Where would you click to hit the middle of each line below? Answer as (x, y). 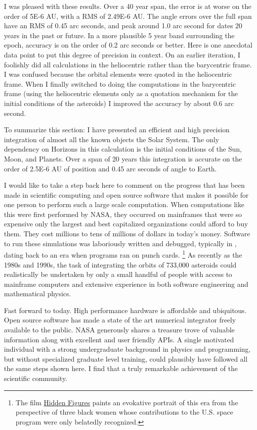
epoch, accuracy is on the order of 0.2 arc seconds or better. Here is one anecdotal (128, 45)
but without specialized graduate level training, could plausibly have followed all (126, 358)
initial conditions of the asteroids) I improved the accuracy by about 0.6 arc (119, 103)
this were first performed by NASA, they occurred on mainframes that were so (123, 214)
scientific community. (36, 378)
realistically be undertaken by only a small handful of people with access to (118, 274)
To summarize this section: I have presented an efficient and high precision (117, 130)
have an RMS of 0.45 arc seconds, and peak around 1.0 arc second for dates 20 (123, 26)
